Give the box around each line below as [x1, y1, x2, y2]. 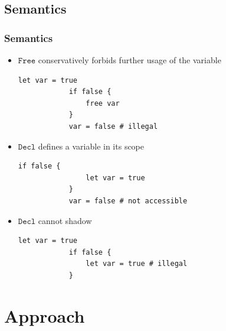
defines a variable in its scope [38, 139, 145, 152]
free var [86, 99, 120, 108]
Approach [4, 303, 85, 327]
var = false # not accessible [68, 196, 188, 205]
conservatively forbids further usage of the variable [38, 54, 221, 66]
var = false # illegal [68, 122, 158, 131]
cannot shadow [38, 214, 92, 226]
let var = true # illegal [86, 259, 188, 268]
